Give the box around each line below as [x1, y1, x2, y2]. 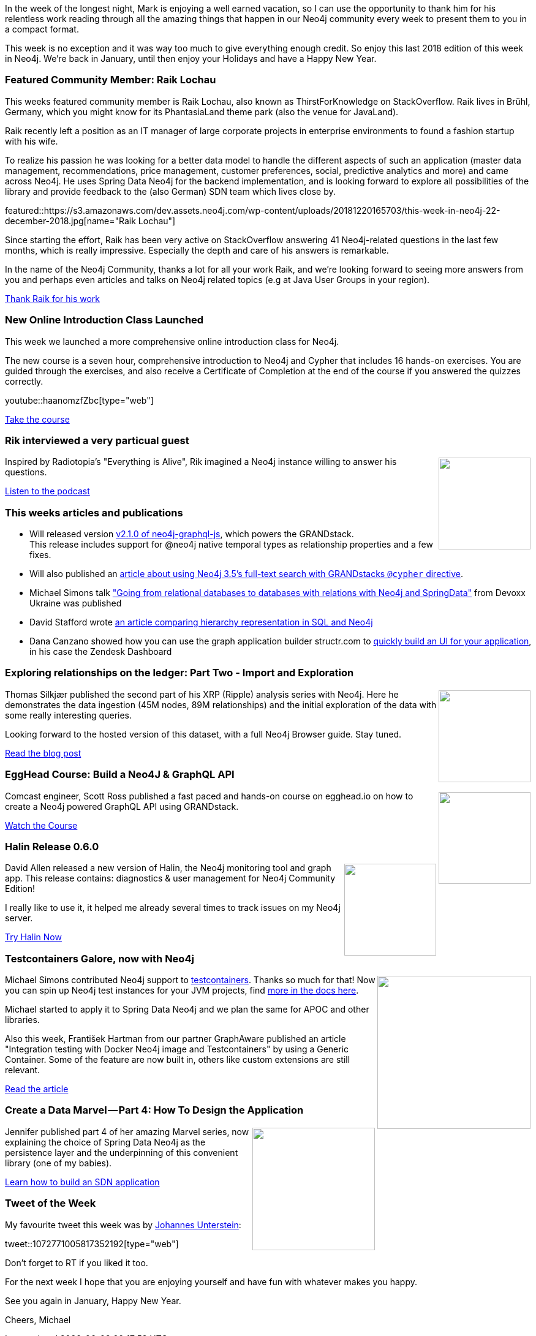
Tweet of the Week [5, 1197, 96, 1210]
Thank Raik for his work [5, 293, 100, 304]
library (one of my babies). [5, 1157, 112, 1168]
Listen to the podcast [5, 486, 90, 497]
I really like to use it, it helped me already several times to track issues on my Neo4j [5, 902, 341, 913]
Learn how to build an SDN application [5, 1176, 160, 1187]
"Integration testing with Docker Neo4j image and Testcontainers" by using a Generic [5, 1044, 349, 1054]
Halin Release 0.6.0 [5, 840, 99, 853]
